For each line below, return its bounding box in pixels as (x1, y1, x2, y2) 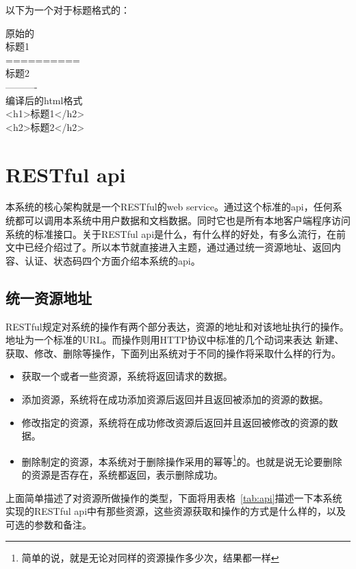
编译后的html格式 (5, 93, 83, 107)
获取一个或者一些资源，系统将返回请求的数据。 (21, 369, 233, 383)
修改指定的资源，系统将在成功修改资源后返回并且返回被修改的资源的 (21, 415, 329, 429)
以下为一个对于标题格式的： (5, 3, 130, 16)
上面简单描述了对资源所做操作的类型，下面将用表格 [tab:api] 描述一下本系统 (5, 490, 342, 505)
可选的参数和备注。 (5, 517, 92, 531)
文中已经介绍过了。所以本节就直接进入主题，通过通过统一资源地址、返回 (5, 240, 331, 254)
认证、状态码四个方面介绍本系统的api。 (24, 253, 201, 267)
